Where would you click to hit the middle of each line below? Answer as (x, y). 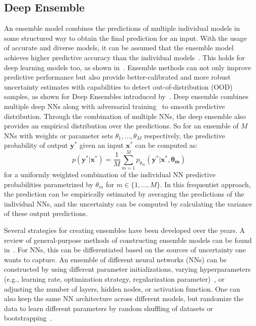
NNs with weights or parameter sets (59, 135)
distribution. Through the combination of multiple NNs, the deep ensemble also (125, 116)
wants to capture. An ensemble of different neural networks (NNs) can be (115, 259)
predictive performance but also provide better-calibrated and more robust (117, 77)
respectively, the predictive (185, 135)
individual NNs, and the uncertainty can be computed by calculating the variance (128, 203)
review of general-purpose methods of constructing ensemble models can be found (128, 240)
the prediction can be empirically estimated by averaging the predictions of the (124, 194)
